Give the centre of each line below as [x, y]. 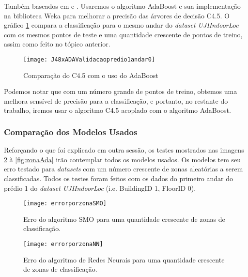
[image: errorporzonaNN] [63, 244]
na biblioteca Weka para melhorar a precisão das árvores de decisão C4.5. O [117, 15]
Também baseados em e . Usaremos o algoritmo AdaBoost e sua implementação [122, 6]
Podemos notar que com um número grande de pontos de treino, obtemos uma [121, 91]
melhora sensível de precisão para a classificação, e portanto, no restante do [116, 100]
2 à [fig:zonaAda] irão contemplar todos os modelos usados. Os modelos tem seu [123, 159]
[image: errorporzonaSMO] [65, 204]
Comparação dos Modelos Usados [71, 131]
